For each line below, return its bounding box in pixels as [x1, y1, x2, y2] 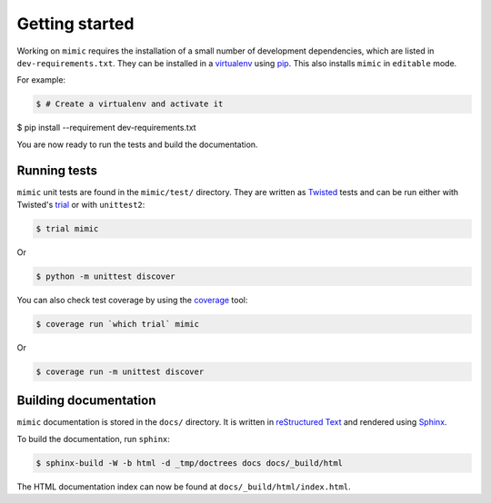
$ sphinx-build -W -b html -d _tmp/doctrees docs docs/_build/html [35, 458, 344, 468]
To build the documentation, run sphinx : [16, 433, 170, 444]
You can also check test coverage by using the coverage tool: [16, 294, 248, 305]
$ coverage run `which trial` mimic [35, 319, 200, 329]
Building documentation [16, 393, 156, 409]
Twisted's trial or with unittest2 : [16, 199, 145, 210]
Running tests [16, 163, 98, 178]
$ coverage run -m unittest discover [35, 366, 205, 377]
